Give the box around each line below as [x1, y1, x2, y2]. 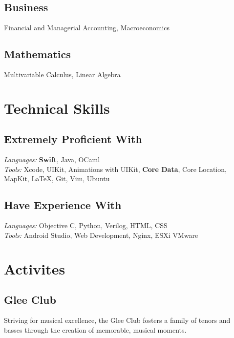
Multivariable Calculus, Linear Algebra [4, 69, 121, 79]
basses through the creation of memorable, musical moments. [4, 324, 187, 335]
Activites [4, 258, 65, 278]
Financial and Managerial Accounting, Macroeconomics [4, 22, 170, 33]
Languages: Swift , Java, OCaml [4, 154, 100, 165]
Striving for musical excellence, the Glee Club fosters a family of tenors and [4, 315, 231, 325]
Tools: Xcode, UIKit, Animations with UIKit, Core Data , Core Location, [4, 164, 227, 174]
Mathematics [4, 46, 71, 62]
